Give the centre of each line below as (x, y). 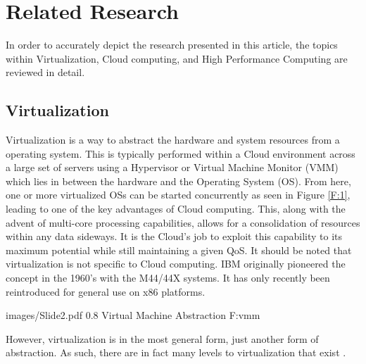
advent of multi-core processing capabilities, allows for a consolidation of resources (183, 222)
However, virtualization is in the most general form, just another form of (162, 338)
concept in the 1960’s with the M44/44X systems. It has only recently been (168, 278)
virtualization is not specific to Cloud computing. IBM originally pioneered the (176, 264)
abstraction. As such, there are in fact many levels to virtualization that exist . (176, 352)
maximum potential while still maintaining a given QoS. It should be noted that (179, 250)
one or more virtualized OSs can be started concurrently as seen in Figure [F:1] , (178, 195)
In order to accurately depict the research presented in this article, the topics (172, 45)
